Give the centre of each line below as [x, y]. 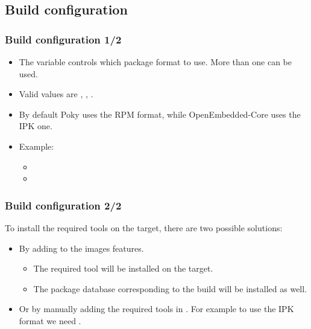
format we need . [50, 320]
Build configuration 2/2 [63, 205]
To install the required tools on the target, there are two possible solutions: [144, 227]
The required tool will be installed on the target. [123, 268]
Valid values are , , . [56, 94]
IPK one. [36, 126]
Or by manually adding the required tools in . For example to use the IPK [156, 309]
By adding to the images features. [81, 248]
